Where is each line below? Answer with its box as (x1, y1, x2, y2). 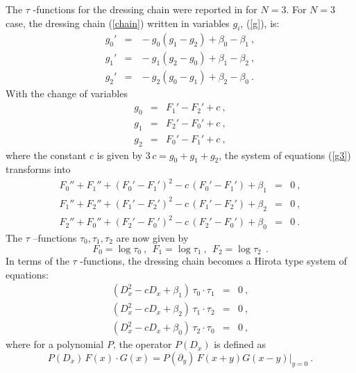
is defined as (214, 337, 266, 351)
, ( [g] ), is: (240, 15, 280, 30)
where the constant (6, 147, 87, 162)
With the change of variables (6, 86, 128, 101)
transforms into (6, 162, 71, 176)
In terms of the (6, 253, 69, 267)
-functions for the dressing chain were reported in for (33, 2, 257, 16)
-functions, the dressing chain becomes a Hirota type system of (80, 253, 347, 267)
